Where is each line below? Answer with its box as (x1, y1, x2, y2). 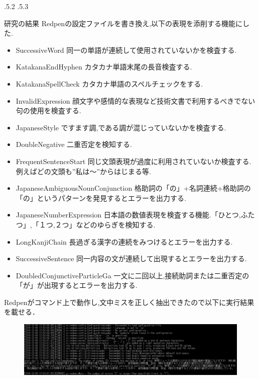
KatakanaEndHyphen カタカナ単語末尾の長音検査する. (16, 61, 192, 72)
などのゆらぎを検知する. (76, 219, 156, 230)
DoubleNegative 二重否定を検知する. (16, 139, 132, 149)
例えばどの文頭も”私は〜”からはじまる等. (16, 166, 151, 176)
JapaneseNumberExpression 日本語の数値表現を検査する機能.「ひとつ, (16, 209, 241, 220)
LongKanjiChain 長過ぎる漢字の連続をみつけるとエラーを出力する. (16, 236, 233, 247)
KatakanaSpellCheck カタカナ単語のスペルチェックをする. (16, 78, 203, 89)
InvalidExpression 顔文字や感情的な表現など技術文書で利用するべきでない (16, 95, 255, 106)
